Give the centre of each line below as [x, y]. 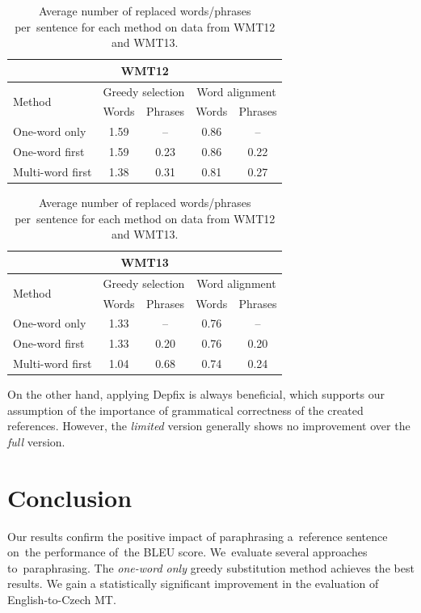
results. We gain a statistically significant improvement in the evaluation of [193, 583]
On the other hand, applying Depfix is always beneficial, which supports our [196, 394]
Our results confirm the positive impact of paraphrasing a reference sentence [198, 536]
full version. [36, 441]
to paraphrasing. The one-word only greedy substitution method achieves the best [211, 567]
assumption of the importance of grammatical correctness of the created [185, 410]
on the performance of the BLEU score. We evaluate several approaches [187, 552]
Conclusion [70, 497]
